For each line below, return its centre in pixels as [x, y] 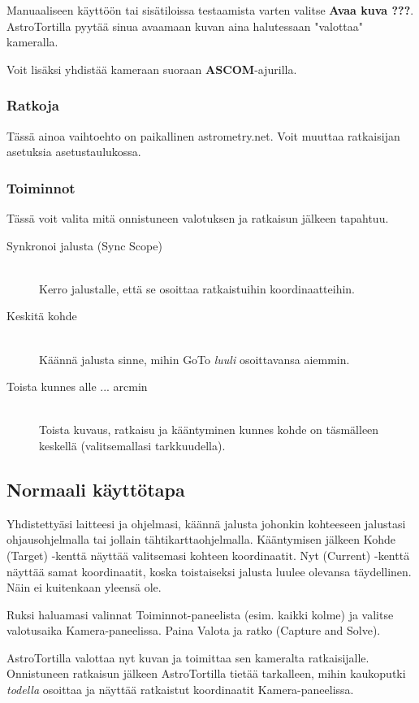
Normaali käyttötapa [96, 489]
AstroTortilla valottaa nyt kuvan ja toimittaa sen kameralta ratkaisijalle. [188, 657]
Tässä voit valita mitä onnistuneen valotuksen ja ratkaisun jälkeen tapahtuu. [198, 218]
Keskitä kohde [42, 316]
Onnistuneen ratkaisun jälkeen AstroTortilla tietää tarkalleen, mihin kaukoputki [206, 673]
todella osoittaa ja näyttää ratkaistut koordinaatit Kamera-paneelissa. [180, 690]
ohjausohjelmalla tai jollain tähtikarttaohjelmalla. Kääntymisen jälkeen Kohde [201, 539]
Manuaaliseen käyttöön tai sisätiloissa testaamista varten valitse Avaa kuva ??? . [210, 10]
